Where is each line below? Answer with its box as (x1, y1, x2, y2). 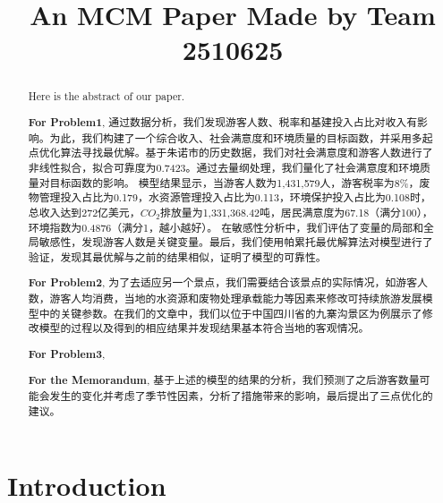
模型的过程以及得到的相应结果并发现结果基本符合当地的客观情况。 (38, 320, 370, 336)
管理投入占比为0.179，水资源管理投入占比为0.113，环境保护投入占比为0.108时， (38, 190, 431, 205)
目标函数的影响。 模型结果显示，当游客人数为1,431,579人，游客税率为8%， (49, 175, 420, 190)
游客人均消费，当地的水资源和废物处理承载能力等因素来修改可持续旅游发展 (49, 291, 422, 306)
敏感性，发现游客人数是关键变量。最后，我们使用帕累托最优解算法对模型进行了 (38, 234, 433, 250)
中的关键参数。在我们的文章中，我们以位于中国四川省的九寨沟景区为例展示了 (38, 305, 422, 320)
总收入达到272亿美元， (28, 204, 141, 219)
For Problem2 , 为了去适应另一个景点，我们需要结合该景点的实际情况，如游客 (28, 275, 418, 291)
